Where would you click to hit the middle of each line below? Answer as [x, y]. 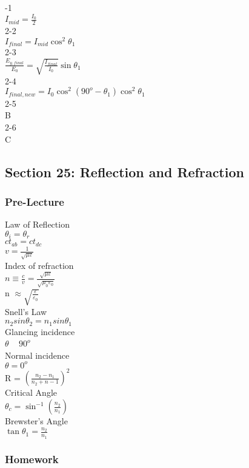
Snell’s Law [26, 311]
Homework [32, 459]
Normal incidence [37, 355]
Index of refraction [39, 266]
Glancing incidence [40, 331]
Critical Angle [31, 392]
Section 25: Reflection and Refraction [125, 171]
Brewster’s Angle [36, 421]
